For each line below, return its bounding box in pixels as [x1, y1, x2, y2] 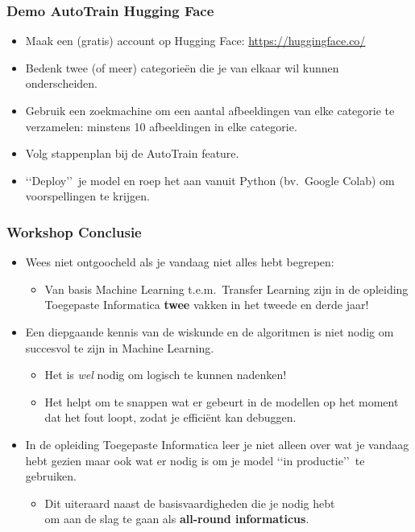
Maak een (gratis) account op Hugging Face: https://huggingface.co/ [25, 32, 366, 49]
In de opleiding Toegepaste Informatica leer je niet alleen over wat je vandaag [25, 435, 409, 452]
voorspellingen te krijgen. [25, 188, 150, 204]
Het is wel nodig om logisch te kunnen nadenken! [44, 366, 287, 383]
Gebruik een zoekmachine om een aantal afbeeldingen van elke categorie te [25, 102, 395, 118]
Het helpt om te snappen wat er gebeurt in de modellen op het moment [44, 393, 399, 410]
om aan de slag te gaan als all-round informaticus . [44, 510, 309, 527]
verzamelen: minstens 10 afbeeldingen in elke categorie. [25, 118, 297, 134]
